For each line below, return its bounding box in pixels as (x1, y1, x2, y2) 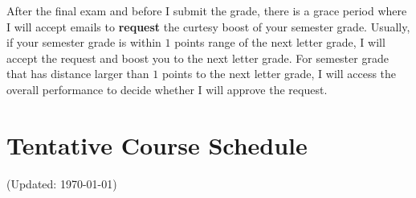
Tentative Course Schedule (6, 128, 308, 161)
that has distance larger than (6, 65, 149, 82)
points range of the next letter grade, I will (174, 34, 385, 51)
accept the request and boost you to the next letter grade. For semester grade (6, 49, 389, 66)
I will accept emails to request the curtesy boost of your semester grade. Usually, (6, 18, 410, 35)
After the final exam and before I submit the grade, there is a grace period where (6, 2, 407, 19)
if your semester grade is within (6, 34, 161, 51)
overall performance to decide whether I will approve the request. (6, 80, 328, 97)
